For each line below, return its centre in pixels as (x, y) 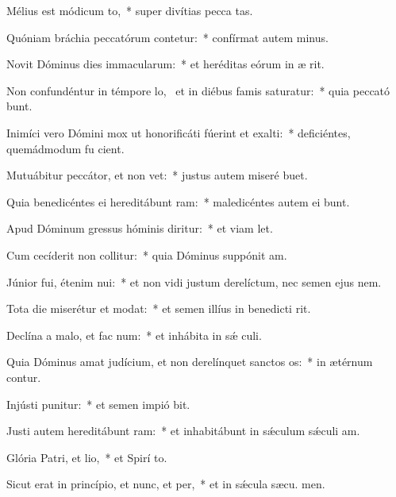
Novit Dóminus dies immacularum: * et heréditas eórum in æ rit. (165, 64)
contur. (24, 377)
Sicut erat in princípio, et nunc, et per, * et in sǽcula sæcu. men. (166, 484)
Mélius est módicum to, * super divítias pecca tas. (130, 10)
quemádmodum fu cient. (65, 148)
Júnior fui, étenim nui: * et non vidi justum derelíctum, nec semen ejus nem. (194, 281)
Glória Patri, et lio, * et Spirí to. (87, 457)
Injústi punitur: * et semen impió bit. (98, 404)
